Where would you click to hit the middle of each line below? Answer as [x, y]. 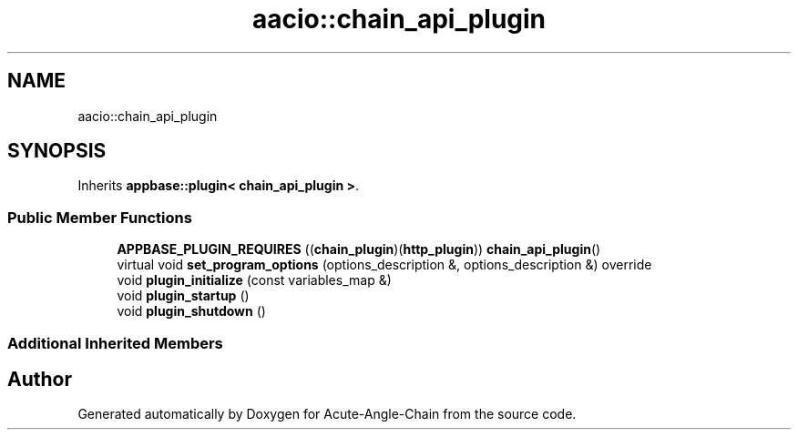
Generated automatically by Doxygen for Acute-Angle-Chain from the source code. [327, 414]
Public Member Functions [100, 217]
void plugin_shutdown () [191, 311]
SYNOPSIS [57, 151]
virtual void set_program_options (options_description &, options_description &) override [384, 265]
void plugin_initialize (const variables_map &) [254, 280]
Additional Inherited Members [115, 343]
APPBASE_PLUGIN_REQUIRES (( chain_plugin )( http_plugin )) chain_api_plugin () [359, 249]
